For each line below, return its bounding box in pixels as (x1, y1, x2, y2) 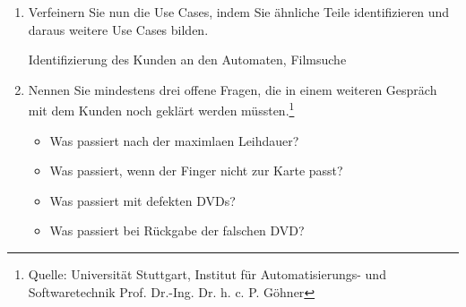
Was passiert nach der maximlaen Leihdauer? (49, 131, 299, 149)
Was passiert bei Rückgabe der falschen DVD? (49, 221, 305, 240)
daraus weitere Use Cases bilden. (28, 20, 209, 38)
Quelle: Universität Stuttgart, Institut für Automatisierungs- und (28, 265, 386, 283)
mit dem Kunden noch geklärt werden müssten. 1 (28, 98, 295, 120)
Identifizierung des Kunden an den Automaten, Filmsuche (28, 50, 347, 69)
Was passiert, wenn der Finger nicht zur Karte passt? (49, 161, 343, 180)
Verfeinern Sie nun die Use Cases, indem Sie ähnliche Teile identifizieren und (28, 3, 450, 21)
